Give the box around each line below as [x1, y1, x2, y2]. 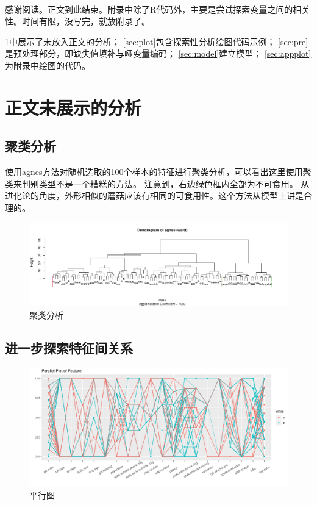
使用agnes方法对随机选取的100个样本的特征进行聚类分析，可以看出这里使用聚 [5, 165, 312, 178]
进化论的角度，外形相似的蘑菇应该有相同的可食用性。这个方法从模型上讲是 [5, 189, 304, 202]
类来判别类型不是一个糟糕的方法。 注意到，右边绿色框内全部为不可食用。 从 [5, 177, 310, 190]
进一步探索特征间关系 [5, 338, 133, 357]
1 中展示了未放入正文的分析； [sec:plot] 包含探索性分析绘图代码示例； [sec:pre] [5, 35, 308, 48]
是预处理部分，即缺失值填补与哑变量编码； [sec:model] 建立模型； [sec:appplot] [5, 47, 312, 60]
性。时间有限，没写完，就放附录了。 [5, 15, 150, 27]
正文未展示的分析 [5, 95, 142, 120]
